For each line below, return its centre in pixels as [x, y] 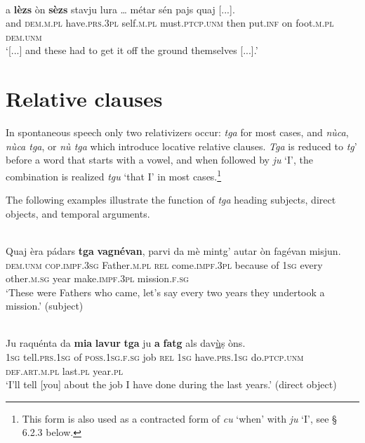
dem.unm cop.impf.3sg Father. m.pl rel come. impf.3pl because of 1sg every [164, 264]
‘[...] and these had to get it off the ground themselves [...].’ [132, 50]
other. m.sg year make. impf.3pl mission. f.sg [97, 278]
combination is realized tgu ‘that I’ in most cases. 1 [114, 175]
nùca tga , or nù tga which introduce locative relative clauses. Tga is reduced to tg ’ [181, 146]
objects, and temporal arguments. [78, 213]
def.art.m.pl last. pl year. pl [64, 370]
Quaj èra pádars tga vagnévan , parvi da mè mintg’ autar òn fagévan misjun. [173, 250]
